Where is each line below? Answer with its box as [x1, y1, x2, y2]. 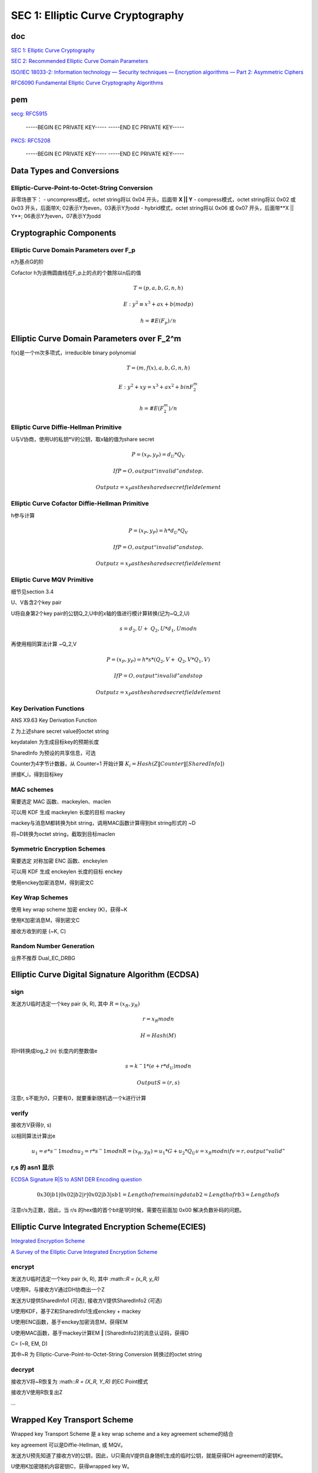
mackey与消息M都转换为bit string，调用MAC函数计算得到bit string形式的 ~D [11, 820, 196, 827]
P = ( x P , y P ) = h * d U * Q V [128, 527, 188, 536]
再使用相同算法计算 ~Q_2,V [11, 640, 77, 648]
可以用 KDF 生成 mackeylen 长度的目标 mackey [11, 808, 125, 815]
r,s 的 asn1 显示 [11, 1164, 54, 1172]
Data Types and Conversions [11, 166, 120, 176]
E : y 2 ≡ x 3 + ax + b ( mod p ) [123, 300, 194, 308]
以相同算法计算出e [11, 1132, 56, 1140]
